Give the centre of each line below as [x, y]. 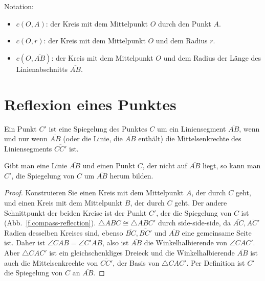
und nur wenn [26, 138]
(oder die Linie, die [93, 138]
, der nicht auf [165, 165]
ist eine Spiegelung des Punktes [98, 128]
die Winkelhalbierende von [186, 242]
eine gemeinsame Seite [217, 232]
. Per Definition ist [216, 262]
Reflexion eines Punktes [90, 104]
